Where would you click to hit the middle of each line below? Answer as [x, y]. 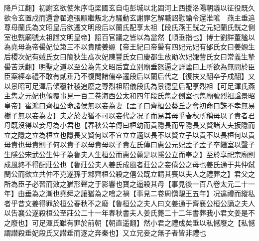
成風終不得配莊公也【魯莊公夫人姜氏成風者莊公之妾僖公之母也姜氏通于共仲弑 [129, 164]
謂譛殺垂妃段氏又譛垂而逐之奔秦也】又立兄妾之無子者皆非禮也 [105, 232]
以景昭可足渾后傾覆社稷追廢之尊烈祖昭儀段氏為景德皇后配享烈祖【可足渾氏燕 [129, 86]
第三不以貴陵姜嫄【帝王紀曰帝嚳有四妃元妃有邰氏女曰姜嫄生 [157, 47]
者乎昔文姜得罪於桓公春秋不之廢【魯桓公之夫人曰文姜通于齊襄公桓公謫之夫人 [129, 203]
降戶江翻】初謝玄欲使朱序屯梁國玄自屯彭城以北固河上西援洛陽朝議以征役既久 [129, 7]
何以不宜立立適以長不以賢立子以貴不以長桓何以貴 [175, 134]
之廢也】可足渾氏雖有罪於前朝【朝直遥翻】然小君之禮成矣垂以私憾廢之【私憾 [129, 223]
